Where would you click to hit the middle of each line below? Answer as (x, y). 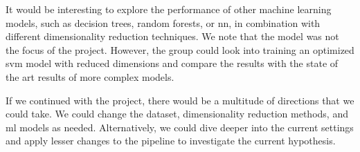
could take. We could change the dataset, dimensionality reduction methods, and (177, 114)
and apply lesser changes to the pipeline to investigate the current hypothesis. (171, 141)
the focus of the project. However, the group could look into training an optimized (180, 49)
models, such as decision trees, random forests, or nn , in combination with (163, 22)
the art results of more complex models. (90, 76)
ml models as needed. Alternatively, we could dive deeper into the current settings (180, 127)
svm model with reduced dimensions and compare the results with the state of (172, 63)
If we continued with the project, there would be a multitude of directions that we (180, 100)
